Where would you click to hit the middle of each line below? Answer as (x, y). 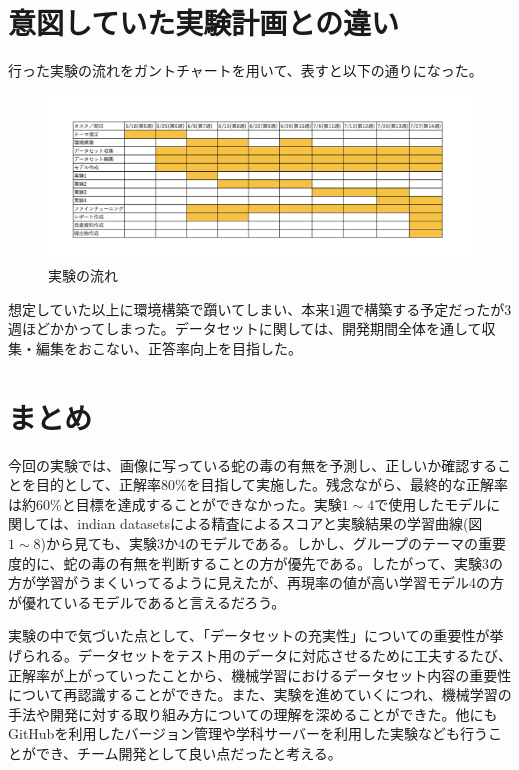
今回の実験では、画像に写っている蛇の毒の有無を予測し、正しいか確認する (253, 464)
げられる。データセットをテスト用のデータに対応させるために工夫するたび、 (260, 655)
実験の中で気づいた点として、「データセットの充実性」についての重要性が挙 (256, 635)
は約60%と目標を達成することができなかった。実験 (175, 503)
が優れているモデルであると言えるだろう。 (147, 601)
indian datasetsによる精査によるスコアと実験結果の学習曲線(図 (280, 523)
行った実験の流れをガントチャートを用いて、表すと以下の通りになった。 (245, 70)
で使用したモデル (430, 503)
